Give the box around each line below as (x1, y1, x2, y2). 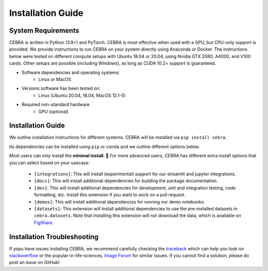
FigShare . (34, 219, 54, 225)
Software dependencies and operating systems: (21, 69, 120, 75)
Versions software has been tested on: (21, 85, 101, 91)
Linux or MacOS (38, 76, 71, 82)
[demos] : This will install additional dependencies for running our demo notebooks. (34, 199, 205, 204)
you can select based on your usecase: (9, 159, 90, 166)
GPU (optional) (38, 108, 69, 114)
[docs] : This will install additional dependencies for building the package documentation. (34, 178, 218, 184)
